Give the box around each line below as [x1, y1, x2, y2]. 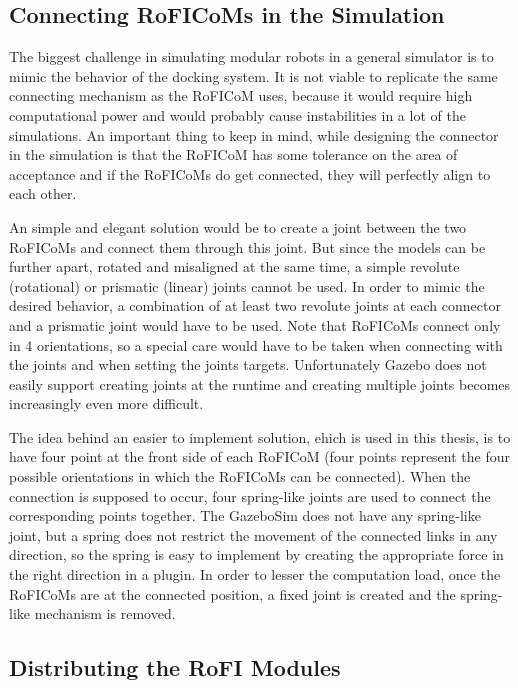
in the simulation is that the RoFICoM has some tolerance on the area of [9, 144, 458, 165]
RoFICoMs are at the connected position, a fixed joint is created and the [9, 583, 456, 604]
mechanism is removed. [34, 603, 176, 624]
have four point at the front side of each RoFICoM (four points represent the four [9, 446, 510, 467]
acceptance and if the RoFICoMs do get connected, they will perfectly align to [9, 163, 491, 184]
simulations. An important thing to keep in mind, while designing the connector [9, 124, 499, 145]
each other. [9, 183, 77, 204]
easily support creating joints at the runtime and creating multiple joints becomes [9, 373, 511, 394]
